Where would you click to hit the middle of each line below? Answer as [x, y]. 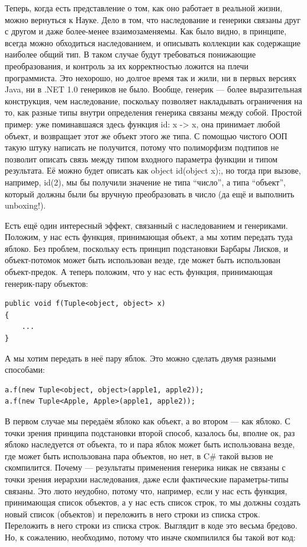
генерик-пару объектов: [46, 283]
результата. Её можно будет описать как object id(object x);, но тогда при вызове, [153, 170]
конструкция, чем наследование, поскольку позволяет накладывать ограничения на [153, 100]
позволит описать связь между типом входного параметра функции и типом [141, 159]
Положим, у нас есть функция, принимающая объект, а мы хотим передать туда [149, 237]
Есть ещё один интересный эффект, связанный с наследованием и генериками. [146, 225]
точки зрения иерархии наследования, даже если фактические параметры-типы [147, 479]
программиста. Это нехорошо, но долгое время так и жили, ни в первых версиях [151, 77]
